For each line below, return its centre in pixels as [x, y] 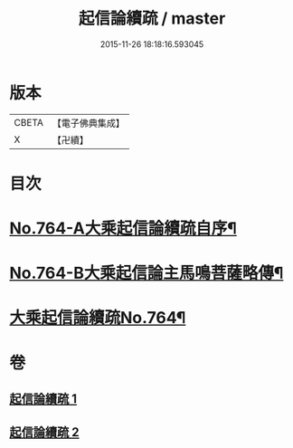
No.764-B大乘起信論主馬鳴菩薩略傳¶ [146, 273]
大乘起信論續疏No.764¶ [98, 318]
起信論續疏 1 [43, 399]
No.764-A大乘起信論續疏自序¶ [123, 229]
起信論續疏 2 [44, 432]
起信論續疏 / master [152, 19]
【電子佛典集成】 [88, 123]
